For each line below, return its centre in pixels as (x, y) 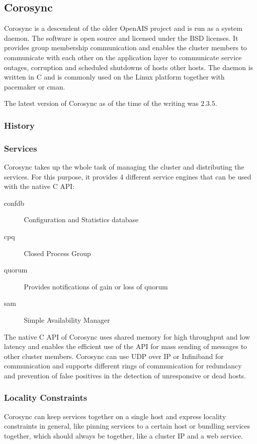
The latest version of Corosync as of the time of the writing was (101, 103)
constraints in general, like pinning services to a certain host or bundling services (127, 426)
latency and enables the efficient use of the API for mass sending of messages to (126, 346)
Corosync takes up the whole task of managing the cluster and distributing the (124, 167)
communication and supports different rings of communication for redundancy (123, 366)
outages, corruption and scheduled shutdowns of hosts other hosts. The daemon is (128, 67)
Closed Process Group (57, 253)
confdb (14, 203)
